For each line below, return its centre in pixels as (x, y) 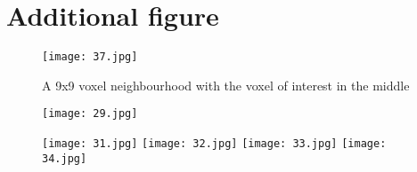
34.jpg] (65, 158)
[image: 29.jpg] (90, 114)
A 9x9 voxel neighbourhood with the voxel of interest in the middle (226, 85)
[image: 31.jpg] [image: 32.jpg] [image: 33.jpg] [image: (214, 144)
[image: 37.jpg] (90, 57)
